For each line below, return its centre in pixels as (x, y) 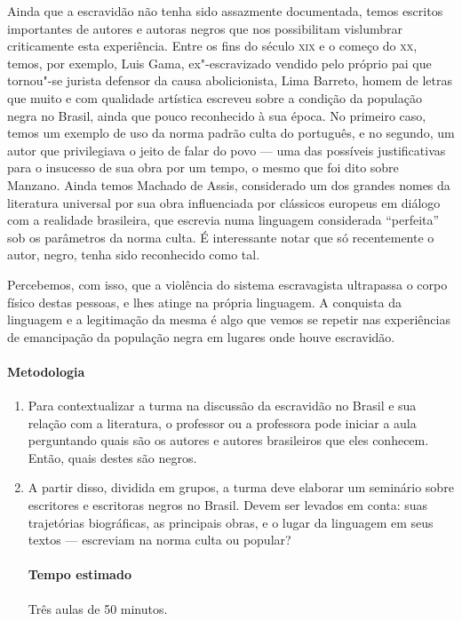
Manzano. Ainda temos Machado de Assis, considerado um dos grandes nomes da (229, 184)
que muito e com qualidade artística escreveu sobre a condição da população (215, 97)
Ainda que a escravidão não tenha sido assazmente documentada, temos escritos (225, 11)
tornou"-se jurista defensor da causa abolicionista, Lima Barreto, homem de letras (230, 80)
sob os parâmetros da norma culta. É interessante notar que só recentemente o (221, 237)
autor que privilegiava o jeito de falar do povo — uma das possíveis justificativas (227, 150)
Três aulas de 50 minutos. (98, 608)
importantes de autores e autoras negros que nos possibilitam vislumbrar (205, 28)
